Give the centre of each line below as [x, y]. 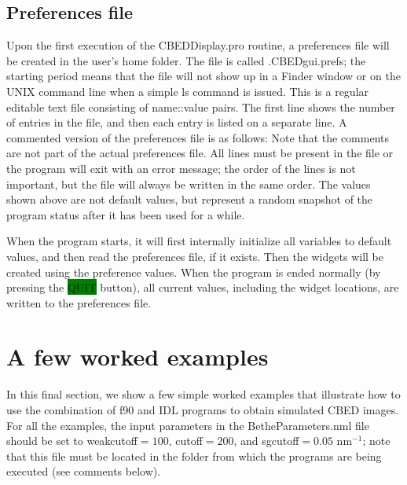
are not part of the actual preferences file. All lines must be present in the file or [200, 153]
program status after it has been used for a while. [126, 214]
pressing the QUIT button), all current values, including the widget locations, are [203, 287]
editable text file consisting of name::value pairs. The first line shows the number [201, 107]
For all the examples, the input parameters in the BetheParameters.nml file [188, 425]
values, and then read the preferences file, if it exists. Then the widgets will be [195, 256]
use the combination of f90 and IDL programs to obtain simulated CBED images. [203, 410]
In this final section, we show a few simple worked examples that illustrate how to [203, 394]
